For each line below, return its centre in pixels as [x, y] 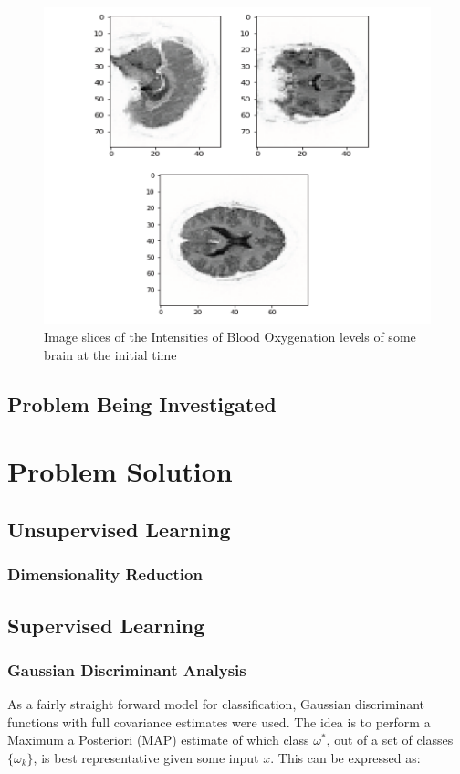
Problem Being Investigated [142, 403]
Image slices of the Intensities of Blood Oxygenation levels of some [230, 337]
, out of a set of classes [390, 740]
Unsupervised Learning [119, 529]
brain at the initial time [110, 354]
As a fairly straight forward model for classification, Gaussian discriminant [216, 704]
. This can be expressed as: [345, 758]
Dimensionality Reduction [105, 574]
